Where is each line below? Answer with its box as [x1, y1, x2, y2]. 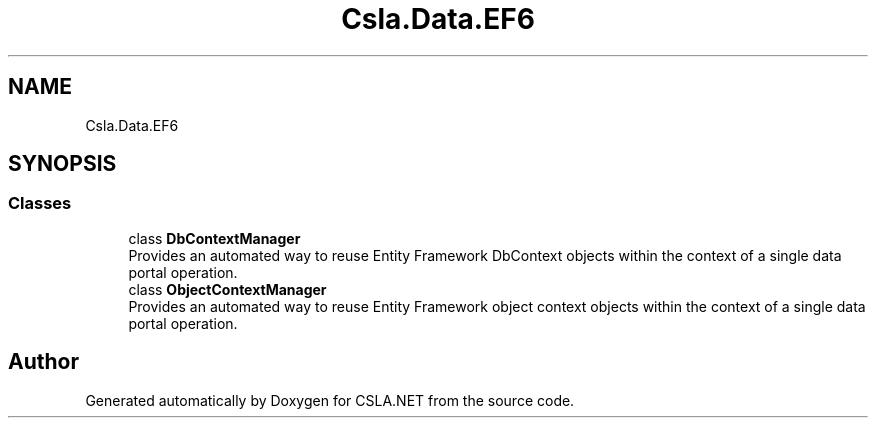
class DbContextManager [128, 229, 301, 247]
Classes [8, 193, 72, 214]
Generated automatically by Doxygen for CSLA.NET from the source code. [85, 391, 575, 409]
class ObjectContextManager [128, 280, 327, 298]
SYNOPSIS [8, 151, 117, 177]
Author [8, 349, 79, 375]
